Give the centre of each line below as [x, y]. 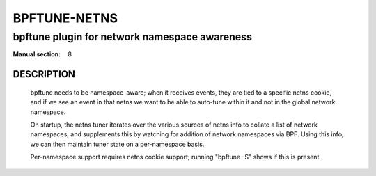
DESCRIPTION [44, 74]
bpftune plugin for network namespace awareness [132, 37]
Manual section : [37, 54]
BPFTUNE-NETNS [65, 18]
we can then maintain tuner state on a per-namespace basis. [117, 144]
